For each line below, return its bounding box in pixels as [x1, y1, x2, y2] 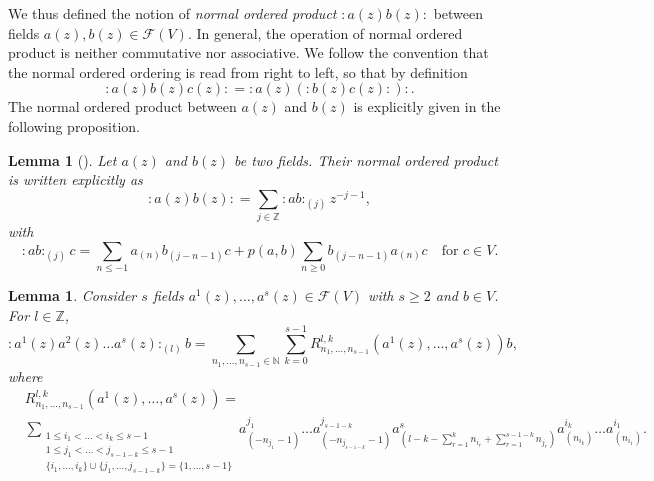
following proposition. [8, 115, 140, 136]
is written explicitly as [8, 169, 143, 190]
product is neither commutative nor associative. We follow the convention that [8, 42, 489, 63]
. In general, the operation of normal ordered [187, 22, 463, 43]
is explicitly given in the [353, 96, 501, 117]
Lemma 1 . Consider [8, 285, 137, 306]
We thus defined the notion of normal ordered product [8, 3, 337, 23]
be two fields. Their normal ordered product [234, 149, 498, 170]
